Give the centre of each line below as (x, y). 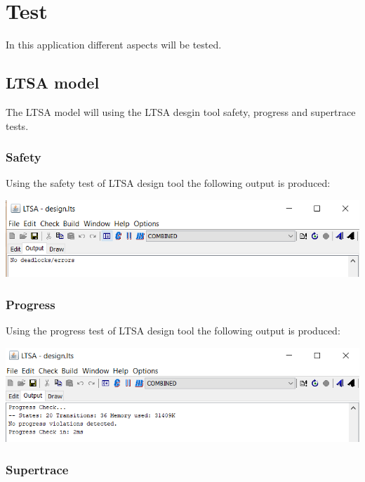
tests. (17, 125)
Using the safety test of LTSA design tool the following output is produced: (168, 183)
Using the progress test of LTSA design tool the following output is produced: (173, 330)
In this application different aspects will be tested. (114, 45)
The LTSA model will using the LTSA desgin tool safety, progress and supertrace (181, 111)
